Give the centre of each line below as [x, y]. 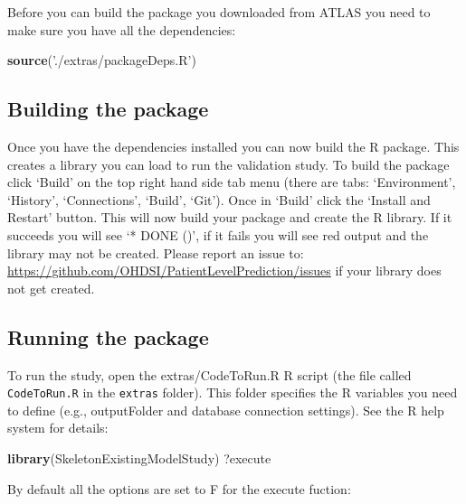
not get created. [51, 288]
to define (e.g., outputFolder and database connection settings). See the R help [226, 410]
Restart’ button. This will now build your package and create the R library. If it [230, 217]
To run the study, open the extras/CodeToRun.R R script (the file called [209, 374]
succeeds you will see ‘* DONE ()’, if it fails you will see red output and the [218, 234]
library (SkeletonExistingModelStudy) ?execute [139, 457]
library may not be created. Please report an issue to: [156, 252]
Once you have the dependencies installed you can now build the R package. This [233, 146]
